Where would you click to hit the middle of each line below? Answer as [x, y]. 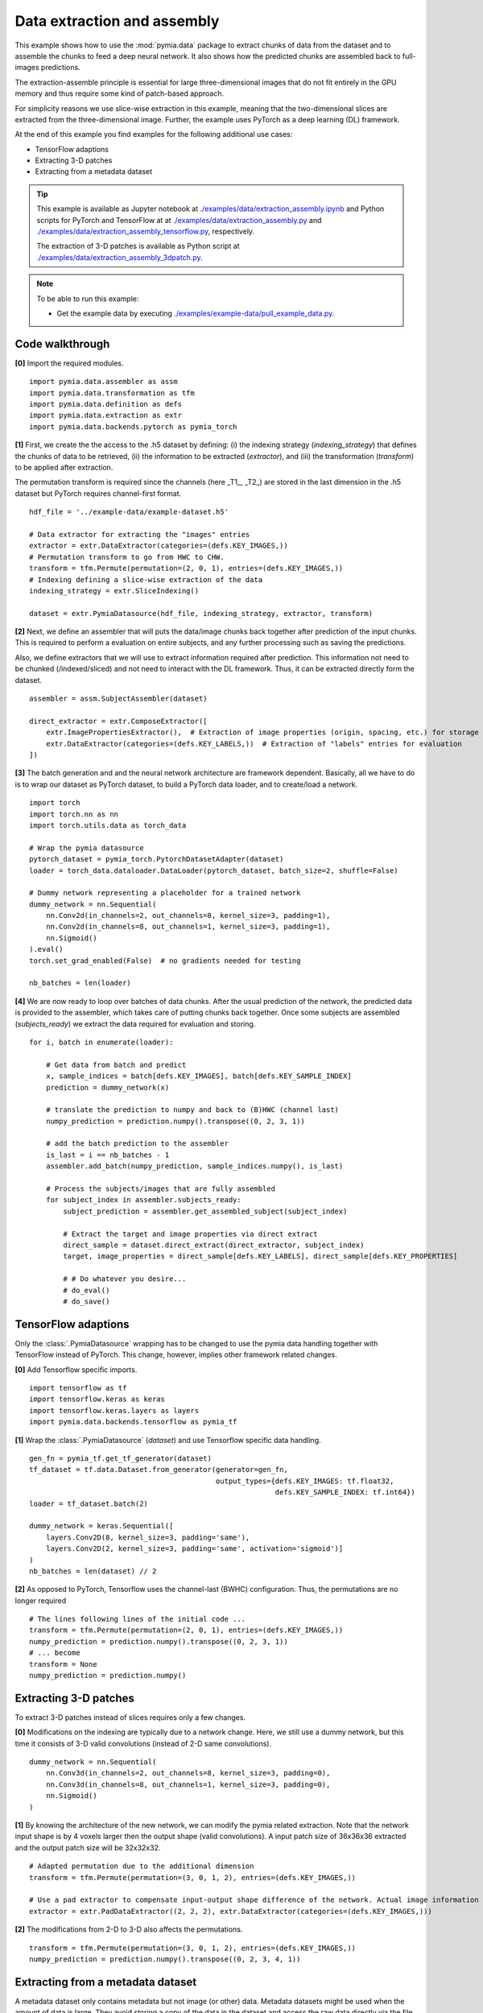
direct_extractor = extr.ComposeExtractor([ [119, 721]
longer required [41, 1600]
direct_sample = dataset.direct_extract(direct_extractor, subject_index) [214, 1245]
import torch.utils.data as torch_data [108, 825]
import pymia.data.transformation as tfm [112, 393]
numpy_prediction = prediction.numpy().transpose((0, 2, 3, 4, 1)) [165, 1959]
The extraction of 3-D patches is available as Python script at [138, 246]
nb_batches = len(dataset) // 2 [93, 1571]
